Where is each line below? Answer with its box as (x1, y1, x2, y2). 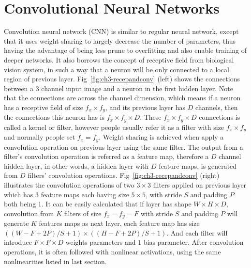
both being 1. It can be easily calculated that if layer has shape (4, 199, 192, 209)
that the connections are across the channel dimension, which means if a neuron (4, 93, 241, 103)
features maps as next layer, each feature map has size (39, 218, 200, 228)
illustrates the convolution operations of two (4, 180, 134, 190)
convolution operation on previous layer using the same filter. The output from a (4, 142, 243, 152)
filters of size (64, 208, 102, 218)
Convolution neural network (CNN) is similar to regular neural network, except (4, 26, 239, 36)
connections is (199, 112, 240, 122)
